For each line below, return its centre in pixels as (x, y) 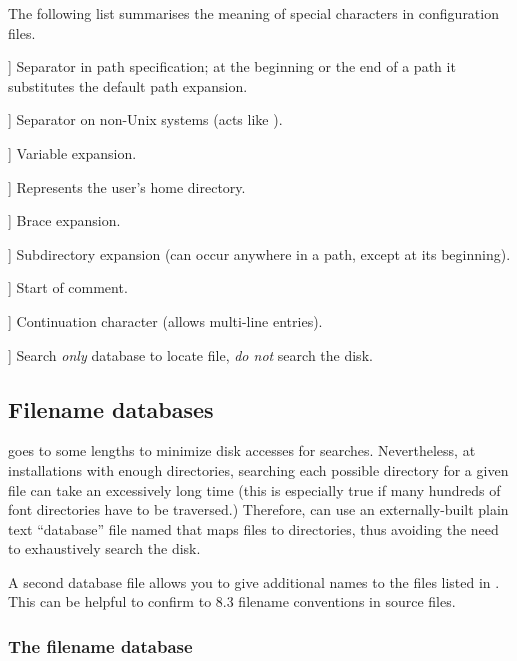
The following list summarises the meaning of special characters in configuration (253, 13)
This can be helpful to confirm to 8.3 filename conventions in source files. (232, 601)
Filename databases (111, 408)
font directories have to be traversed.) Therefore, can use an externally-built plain (258, 509)
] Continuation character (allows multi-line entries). (165, 320)
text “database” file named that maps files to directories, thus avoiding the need (253, 528)
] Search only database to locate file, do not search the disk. (190, 354)
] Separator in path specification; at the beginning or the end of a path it (232, 66)
